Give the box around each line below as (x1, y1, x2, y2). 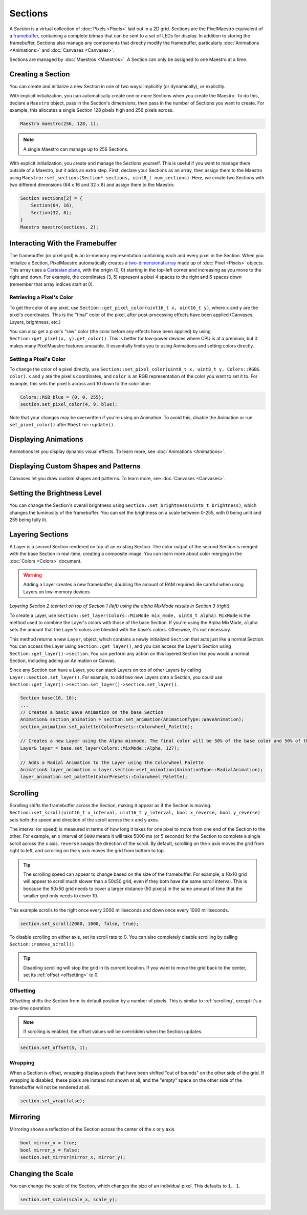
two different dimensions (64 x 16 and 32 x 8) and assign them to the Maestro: (9, 182, 175, 188)
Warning (23, 572, 42, 579)
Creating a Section (9, 70, 70, 78)
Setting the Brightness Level (9, 489, 102, 498)
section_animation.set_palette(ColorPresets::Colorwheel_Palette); (20, 724, 193, 730)
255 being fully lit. (9, 517, 48, 523)
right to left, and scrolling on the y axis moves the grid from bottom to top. (9, 848, 165, 854)
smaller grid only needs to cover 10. (23, 893, 99, 899)
